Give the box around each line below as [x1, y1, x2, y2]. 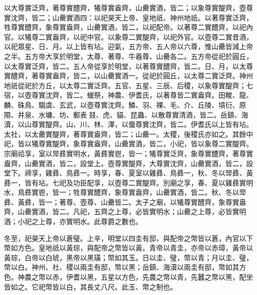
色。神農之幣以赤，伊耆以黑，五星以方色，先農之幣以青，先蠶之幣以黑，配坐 [4, 272, 253, 282]
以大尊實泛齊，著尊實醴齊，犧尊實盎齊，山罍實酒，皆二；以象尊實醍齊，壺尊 [4, 2, 253, 12]
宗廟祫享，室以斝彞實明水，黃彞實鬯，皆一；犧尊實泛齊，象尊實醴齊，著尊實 [4, 148, 253, 158]
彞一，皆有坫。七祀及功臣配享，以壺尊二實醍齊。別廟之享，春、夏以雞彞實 [4, 177, 246, 187]
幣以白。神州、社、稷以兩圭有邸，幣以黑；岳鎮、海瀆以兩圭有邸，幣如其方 [4, 262, 246, 272]
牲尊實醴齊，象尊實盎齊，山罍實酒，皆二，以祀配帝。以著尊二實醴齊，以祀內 [4, 22, 253, 32]
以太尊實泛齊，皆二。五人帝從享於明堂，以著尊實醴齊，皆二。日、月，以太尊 [4, 60, 253, 71]
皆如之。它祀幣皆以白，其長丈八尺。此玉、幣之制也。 [4, 281, 177, 292]
